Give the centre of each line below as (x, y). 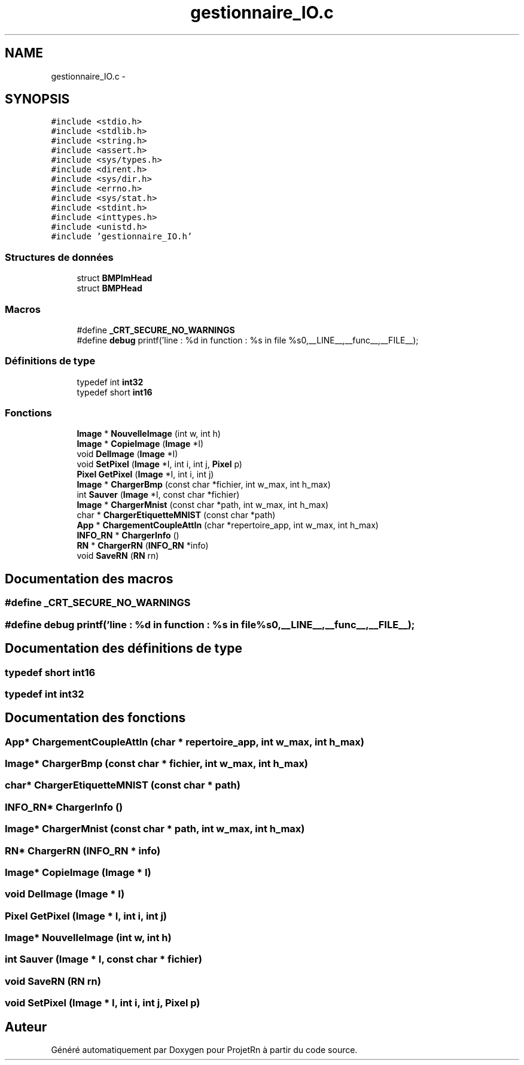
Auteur (26, 1027)
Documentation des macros (89, 579)
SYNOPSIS (37, 99)
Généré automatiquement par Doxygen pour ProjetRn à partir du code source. (204, 1050)
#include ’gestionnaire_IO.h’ (122, 237)
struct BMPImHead (115, 278)
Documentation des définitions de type (124, 649)
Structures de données (59, 257)
